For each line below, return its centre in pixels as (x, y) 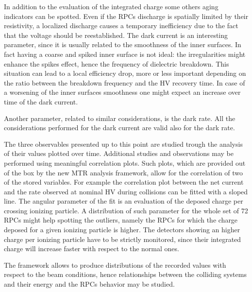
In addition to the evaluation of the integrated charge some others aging (111, 6)
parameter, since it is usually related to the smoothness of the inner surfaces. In (123, 44)
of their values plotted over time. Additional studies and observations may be (119, 153)
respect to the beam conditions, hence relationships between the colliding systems (125, 274)
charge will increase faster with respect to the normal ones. (92, 249)
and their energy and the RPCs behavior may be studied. (89, 284)
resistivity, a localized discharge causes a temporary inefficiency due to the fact (121, 26)
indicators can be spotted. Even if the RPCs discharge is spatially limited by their (126, 16)
